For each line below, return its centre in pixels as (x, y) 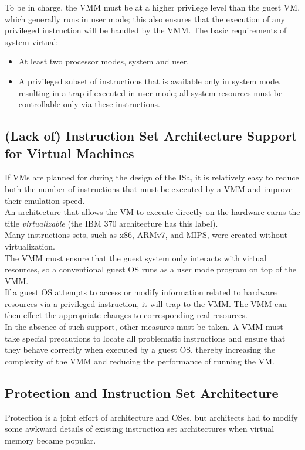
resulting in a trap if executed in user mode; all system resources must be (150, 92)
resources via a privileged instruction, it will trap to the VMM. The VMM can (146, 303)
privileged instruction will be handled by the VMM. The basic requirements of (146, 30)
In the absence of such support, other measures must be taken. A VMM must (144, 327)
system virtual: (32, 41)
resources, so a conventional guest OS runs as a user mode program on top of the (150, 269)
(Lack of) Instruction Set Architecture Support (151, 136)
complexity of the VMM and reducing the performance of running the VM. (140, 361)
